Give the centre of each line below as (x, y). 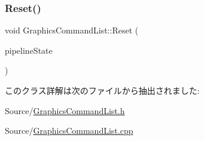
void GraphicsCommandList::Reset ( (72, 30)
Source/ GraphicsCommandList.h (65, 110)
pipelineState (29, 50)
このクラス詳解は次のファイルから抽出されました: (102, 90)
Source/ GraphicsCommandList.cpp (69, 131)
